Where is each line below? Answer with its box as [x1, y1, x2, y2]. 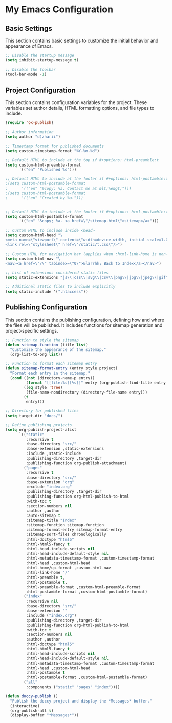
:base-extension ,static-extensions [26, 446, 104, 451]
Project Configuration [5, 86, 76, 94]
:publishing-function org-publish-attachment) [26, 460, 127, 466]
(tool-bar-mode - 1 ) [5, 72, 47, 77]
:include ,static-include [26, 451, 81, 457]
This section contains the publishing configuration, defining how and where [5, 317, 165, 323]
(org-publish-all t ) [10, 708, 54, 713]
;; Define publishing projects [5, 422, 72, 427]
